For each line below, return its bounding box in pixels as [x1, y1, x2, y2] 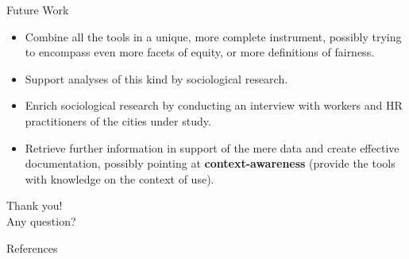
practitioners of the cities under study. [25, 112, 211, 129]
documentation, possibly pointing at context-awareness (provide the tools [25, 155, 395, 172]
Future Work [6, 2, 69, 17]
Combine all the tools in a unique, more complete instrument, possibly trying [25, 28, 402, 44]
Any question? [6, 212, 76, 229]
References [6, 239, 58, 256]
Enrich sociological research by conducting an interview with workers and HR [25, 97, 403, 114]
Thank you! [6, 197, 63, 214]
